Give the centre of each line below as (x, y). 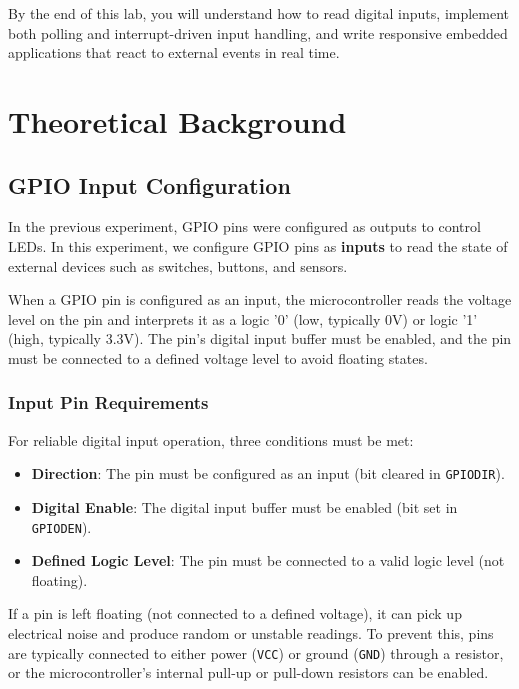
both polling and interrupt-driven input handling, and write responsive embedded (258, 32)
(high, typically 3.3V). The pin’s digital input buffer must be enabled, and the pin (260, 338)
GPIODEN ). (61, 526)
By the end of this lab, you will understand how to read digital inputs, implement (259, 13)
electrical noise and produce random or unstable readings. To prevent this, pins (251, 633)
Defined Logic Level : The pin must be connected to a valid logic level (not (268, 560)
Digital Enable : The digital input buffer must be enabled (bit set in (244, 506)
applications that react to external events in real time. (174, 52)
